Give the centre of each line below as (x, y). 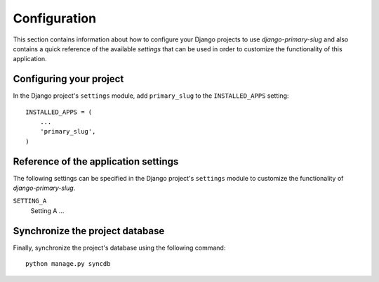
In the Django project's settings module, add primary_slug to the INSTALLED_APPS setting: (151, 96)
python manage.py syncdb (68, 264)
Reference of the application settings (96, 161)
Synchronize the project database (89, 231)
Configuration (55, 18)
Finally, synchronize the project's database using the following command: (119, 248)
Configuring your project (68, 79)
